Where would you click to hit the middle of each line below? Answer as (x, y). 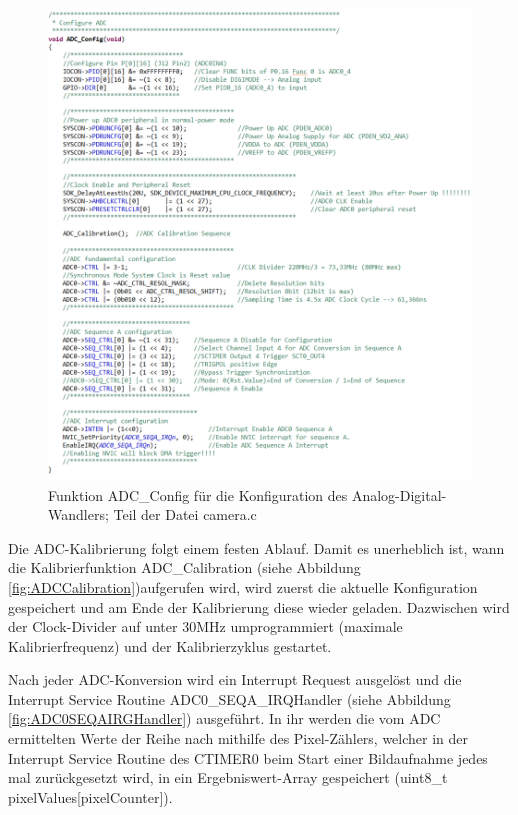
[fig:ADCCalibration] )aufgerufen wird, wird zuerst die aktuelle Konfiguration (243, 586)
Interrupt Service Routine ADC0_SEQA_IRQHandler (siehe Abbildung (229, 698)
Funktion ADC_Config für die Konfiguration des (198, 494)
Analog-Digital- (399, 494)
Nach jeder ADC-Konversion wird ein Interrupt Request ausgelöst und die (235, 679)
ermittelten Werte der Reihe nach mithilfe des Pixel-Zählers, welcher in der (238, 738)
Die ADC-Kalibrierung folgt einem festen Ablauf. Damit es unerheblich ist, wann (256, 547)
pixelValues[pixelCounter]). (90, 796)
